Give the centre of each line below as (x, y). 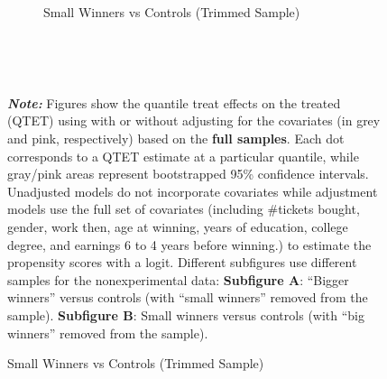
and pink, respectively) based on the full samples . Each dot (176, 138)
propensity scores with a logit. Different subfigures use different (182, 262)
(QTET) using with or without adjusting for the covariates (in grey (194, 120)
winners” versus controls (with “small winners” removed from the (188, 297)
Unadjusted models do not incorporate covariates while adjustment (193, 191)
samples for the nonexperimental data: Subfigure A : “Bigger (178, 279)
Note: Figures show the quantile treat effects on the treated (174, 102)
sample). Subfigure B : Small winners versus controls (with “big (186, 314)
